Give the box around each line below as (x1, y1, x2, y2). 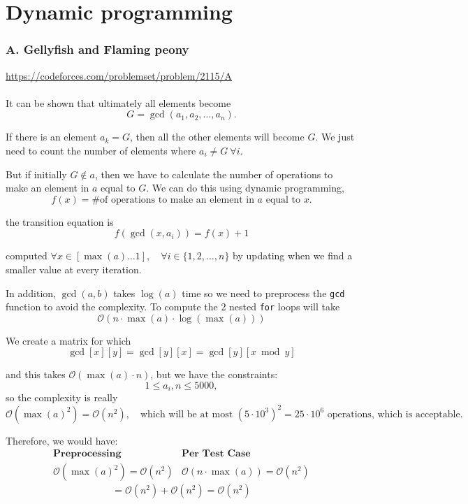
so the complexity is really (6, 390, 118, 405)
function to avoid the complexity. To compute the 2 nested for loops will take (6, 299, 340, 314)
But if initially (6, 166, 67, 181)
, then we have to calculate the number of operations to (94, 166, 333, 181)
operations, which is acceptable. (327, 409, 463, 419)
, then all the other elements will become (130, 129, 305, 144)
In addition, (6, 285, 56, 300)
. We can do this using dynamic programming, (146, 180, 344, 195)
